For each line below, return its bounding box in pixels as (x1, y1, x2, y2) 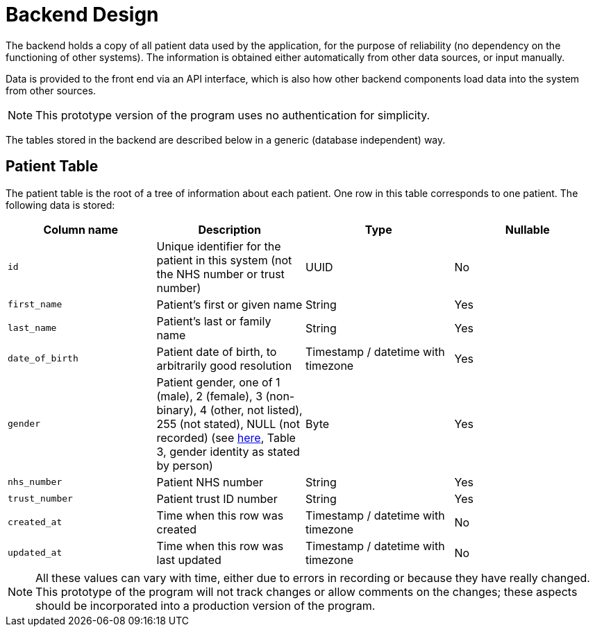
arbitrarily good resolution (156, 358, 292, 373)
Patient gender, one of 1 (156, 375, 280, 389)
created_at (8, 517, 62, 528)
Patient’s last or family (156, 314, 271, 328)
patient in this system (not (156, 253, 292, 267)
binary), (156, 402, 197, 417)
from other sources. (6, 84, 97, 96)
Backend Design (6, 3, 159, 26)
